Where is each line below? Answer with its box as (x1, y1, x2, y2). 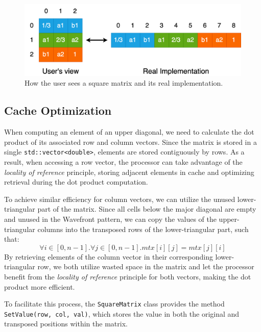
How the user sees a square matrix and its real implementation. (25, 78, 223, 88)
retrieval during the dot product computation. (4, 176, 148, 187)
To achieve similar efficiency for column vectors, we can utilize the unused (4, 193, 235, 204)
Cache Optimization (4, 103, 112, 118)
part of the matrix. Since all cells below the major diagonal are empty (37, 203, 256, 214)
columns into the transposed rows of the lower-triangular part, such (37, 223, 249, 234)
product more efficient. (4, 281, 75, 292)
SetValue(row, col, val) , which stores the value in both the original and (4, 308, 240, 319)
